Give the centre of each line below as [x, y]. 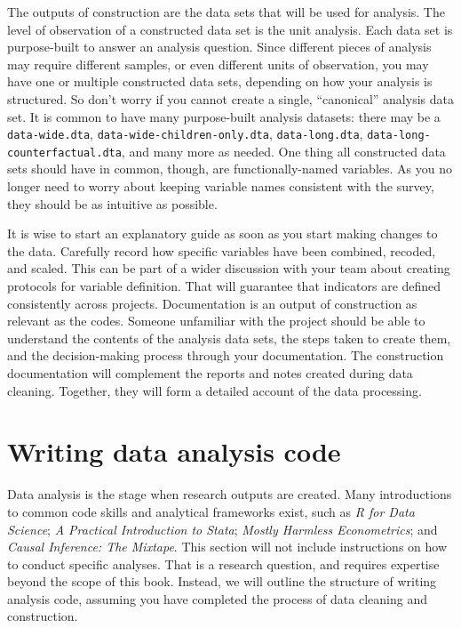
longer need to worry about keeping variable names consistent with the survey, [221, 186]
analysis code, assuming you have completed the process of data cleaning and [217, 598]
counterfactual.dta [64, 153]
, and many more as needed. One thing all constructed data [283, 151]
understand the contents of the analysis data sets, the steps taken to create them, [229, 338]
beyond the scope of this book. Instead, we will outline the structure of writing [222, 581]
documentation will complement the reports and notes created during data [210, 373]
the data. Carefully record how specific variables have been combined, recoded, [222, 250]
